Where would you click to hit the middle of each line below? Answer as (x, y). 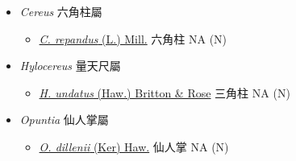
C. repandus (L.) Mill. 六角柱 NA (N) (133, 38)
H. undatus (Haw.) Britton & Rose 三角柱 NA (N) (165, 92)
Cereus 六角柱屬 (61, 11)
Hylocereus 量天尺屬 (70, 66)
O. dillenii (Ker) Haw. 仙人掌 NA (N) (134, 146)
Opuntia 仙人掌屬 (64, 120)
